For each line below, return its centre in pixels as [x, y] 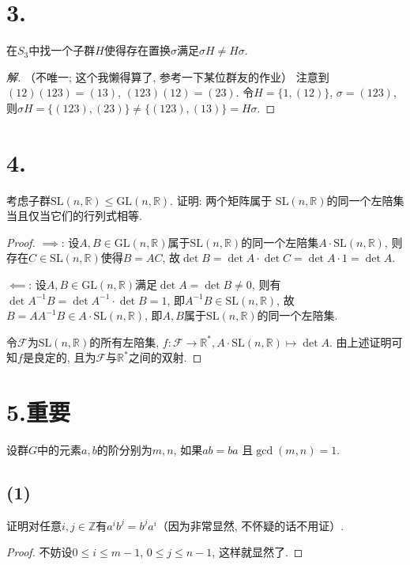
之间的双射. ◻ [165, 357]
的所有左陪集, [124, 341]
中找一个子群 [62, 50]
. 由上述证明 [361, 341]
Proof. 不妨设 [39, 552]
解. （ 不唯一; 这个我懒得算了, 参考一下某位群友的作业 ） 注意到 [168, 76]
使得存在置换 [137, 50]
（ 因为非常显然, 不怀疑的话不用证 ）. [250, 525]
